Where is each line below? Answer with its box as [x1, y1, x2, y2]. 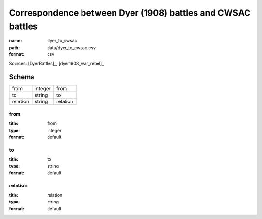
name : [9, 38, 22, 44]
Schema [9, 73, 35, 81]
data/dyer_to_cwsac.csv [47, 44, 96, 51]
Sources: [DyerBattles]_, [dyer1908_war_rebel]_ [9, 60, 104, 66]
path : [9, 44, 20, 51]
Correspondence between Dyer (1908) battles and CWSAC [9, 7, 251, 18]
